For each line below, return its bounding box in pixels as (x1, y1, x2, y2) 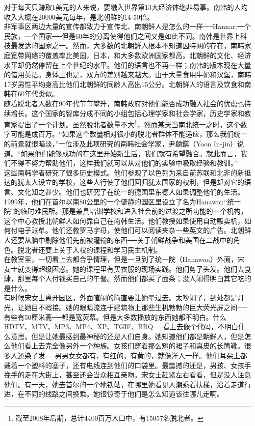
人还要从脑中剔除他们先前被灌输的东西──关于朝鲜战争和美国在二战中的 (4, 234, 233, 245)
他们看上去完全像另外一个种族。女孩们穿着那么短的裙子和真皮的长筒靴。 (10, 341, 244, 351)
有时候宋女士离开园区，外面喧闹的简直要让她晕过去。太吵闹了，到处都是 (4, 292, 237, 303)
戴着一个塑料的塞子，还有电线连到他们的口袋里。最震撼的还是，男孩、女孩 (4, 360, 244, 370)
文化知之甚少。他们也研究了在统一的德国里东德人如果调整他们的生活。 (17, 186, 244, 197)
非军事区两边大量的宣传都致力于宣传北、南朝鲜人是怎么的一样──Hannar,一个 (4, 21, 251, 31)
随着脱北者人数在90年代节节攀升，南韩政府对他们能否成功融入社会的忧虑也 (4, 98, 244, 108)
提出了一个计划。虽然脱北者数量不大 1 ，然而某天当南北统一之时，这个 (17, 118, 240, 129)
